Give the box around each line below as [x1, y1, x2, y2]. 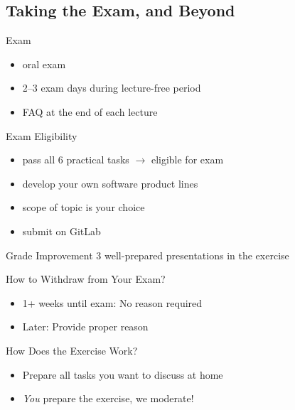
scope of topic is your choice [22, 200, 145, 215]
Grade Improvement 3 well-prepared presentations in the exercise [6, 247, 289, 262]
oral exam [22, 56, 66, 71]
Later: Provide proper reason [22, 319, 149, 334]
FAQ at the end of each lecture [22, 104, 158, 119]
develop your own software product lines [22, 176, 198, 190]
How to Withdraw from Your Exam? [6, 271, 166, 286]
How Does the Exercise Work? [6, 342, 138, 357]
